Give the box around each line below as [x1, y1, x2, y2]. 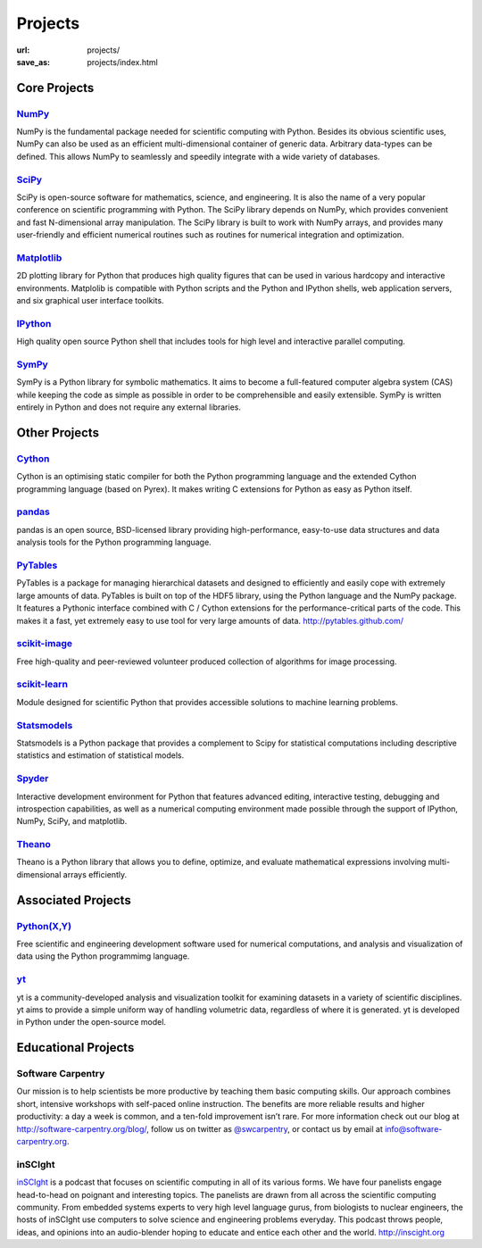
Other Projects [16, 425, 100, 440]
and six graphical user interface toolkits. [16, 295, 164, 306]
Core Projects [16, 80, 95, 96]
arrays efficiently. [62, 869, 128, 879]
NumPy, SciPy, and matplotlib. [16, 816, 128, 827]
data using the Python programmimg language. [16, 951, 190, 961]
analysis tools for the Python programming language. [16, 537, 212, 548]
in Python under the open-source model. [16, 1017, 167, 1028]
